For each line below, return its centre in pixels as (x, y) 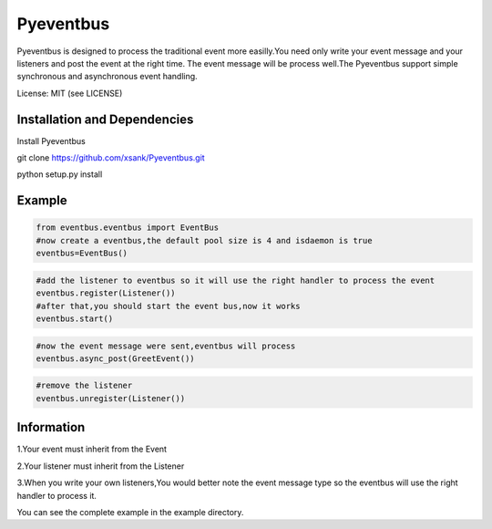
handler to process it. (57, 495)
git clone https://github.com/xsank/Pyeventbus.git (111, 158)
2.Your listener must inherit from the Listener (101, 466)
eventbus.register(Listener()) (106, 293)
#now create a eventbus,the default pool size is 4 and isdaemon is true (204, 240)
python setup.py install (60, 174)
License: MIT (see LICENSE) (70, 93)
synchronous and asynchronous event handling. (107, 77)
